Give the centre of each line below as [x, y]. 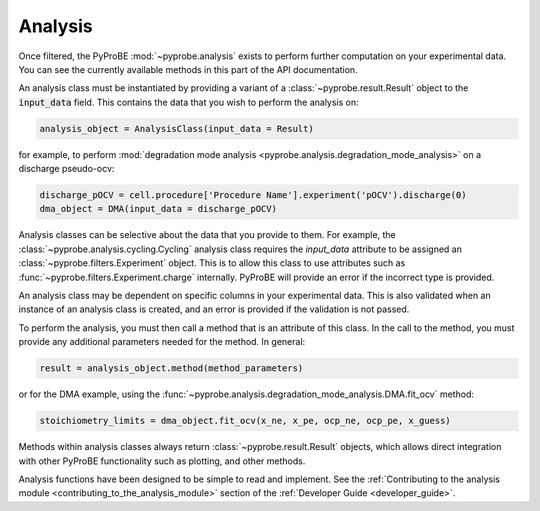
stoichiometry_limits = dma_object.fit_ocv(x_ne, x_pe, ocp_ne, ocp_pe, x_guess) [245, 421]
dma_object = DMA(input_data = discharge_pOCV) [158, 209]
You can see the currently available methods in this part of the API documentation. [188, 69]
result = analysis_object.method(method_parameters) [171, 368]
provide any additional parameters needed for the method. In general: [162, 342]
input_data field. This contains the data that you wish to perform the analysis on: [188, 102]
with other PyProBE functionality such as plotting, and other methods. [162, 461]
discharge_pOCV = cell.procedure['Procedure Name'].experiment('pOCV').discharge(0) [253, 195]
